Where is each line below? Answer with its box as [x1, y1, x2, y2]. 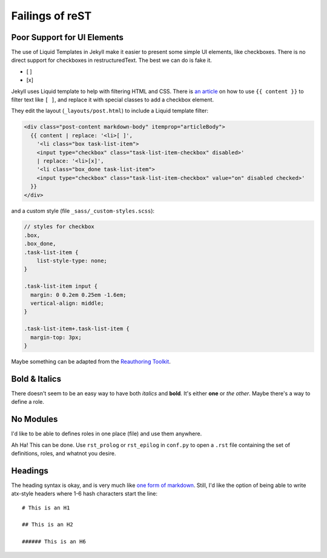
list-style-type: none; [36, 257, 107, 264]
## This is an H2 [22, 521, 73, 528]
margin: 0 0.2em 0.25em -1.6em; [30, 291, 127, 298]
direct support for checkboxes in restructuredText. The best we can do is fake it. [11, 56, 212, 64]
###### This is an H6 [22, 538, 86, 545]
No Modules [11, 414, 58, 424]
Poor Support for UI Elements [11, 32, 124, 43]
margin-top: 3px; [30, 334, 82, 341]
